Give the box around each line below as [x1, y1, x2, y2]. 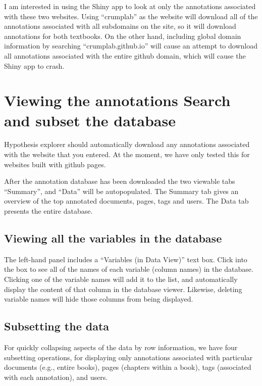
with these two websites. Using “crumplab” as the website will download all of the [4, 11, 258, 21]
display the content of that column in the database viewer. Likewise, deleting [4, 283, 242, 294]
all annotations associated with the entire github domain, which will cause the [4, 50, 246, 61]
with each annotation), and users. [4, 371, 108, 382]
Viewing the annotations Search [4, 90, 231, 111]
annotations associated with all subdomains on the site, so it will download [4, 21, 236, 31]
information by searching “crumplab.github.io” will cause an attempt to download [4, 40, 257, 51]
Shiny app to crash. [4, 60, 65, 71]
